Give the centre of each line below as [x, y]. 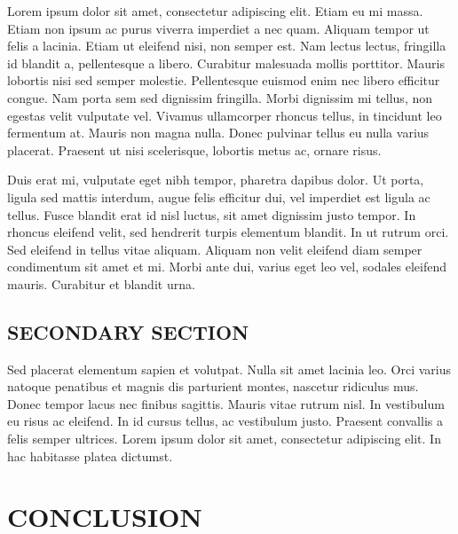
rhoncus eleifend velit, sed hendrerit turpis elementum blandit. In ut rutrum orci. [228, 232]
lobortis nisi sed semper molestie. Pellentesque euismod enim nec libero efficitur [224, 80]
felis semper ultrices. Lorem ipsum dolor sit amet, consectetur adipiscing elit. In [224, 439]
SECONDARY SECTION [128, 331]
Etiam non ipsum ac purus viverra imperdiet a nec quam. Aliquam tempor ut [218, 28]
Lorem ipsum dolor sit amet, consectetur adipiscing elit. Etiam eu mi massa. [215, 11]
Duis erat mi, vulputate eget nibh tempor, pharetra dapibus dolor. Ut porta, [216, 180]
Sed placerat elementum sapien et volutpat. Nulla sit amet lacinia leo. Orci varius [229, 369]
